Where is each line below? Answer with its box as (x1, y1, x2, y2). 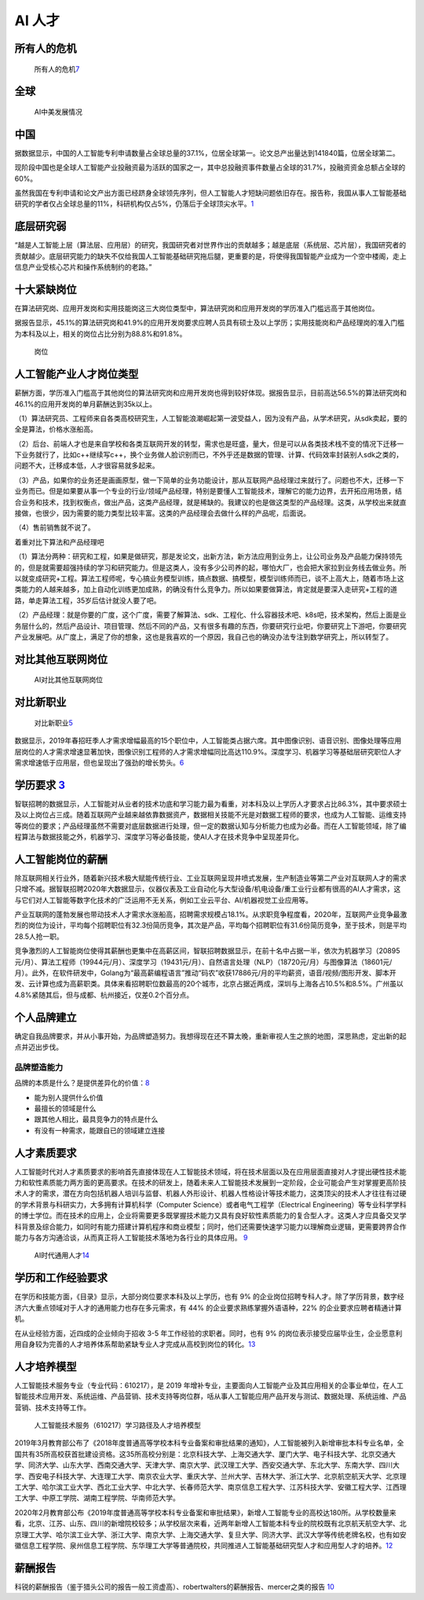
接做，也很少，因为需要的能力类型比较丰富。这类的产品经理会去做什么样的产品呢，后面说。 (14, 508, 310, 518)
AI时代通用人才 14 (34, 1250, 90, 1261)
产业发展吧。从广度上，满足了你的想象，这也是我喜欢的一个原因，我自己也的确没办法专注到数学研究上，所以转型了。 (14, 632, 393, 641)
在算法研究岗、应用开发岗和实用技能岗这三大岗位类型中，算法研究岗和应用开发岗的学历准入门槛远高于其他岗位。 (14, 303, 379, 314)
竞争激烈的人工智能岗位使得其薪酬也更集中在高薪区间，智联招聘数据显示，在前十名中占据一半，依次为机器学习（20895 (14, 946, 400, 956)
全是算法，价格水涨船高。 (14, 424, 97, 434)
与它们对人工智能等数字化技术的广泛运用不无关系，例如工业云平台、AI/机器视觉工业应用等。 (14, 895, 313, 905)
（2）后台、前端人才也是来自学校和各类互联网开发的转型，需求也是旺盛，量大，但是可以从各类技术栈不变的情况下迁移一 (14, 439, 404, 448)
